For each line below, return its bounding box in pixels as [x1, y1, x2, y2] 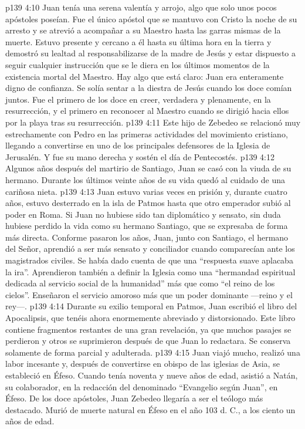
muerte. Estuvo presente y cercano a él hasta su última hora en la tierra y [5, 35, 272, 48]
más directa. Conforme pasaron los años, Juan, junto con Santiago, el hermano [5, 231, 289, 243]
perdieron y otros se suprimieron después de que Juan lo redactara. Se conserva [5, 335, 291, 347]
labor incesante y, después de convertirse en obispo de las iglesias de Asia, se [5, 357, 280, 370]
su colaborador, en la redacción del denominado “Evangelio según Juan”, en [5, 380, 278, 393]
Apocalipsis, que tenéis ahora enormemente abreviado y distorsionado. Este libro [5, 312, 296, 324]
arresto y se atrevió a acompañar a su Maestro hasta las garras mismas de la [5, 24, 281, 36]
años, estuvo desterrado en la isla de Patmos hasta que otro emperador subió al [5, 197, 291, 209]
